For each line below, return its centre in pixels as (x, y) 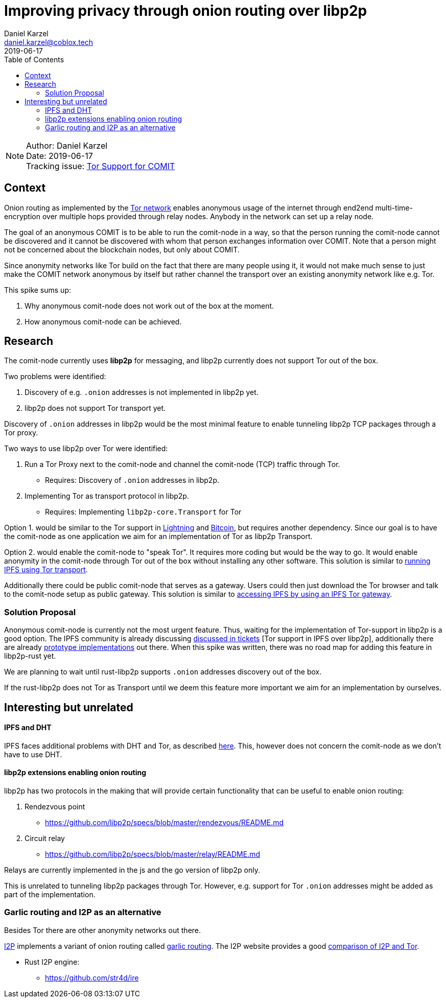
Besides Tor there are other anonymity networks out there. (103, 930)
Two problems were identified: (55, 377)
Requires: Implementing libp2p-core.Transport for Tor (143, 512)
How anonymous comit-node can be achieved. (103, 321)
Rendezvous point (55, 807)
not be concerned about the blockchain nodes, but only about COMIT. (122, 249)
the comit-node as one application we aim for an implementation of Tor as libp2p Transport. (158, 537)
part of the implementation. (50, 895)
